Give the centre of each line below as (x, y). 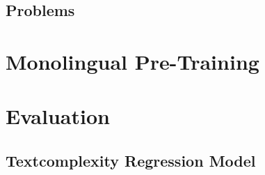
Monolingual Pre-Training (132, 61)
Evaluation (58, 116)
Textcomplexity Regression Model (131, 160)
